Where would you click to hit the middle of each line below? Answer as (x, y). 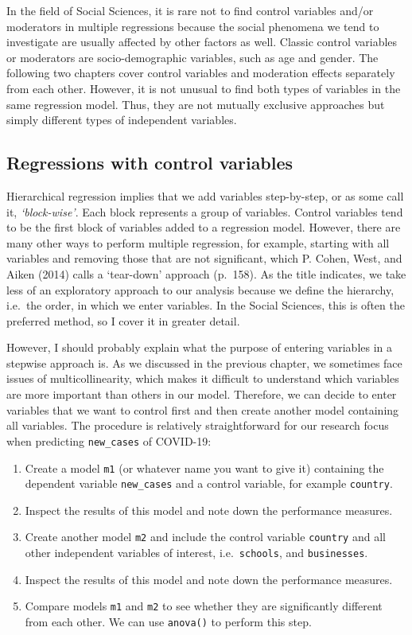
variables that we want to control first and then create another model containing (203, 409)
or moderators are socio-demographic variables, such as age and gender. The (192, 57)
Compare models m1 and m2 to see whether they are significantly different (204, 606)
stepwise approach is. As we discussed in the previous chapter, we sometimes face (204, 362)
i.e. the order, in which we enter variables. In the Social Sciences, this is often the (206, 305)
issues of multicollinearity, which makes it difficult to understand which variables (203, 378)
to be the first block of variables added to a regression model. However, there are (204, 227)
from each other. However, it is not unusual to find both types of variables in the (204, 88)
